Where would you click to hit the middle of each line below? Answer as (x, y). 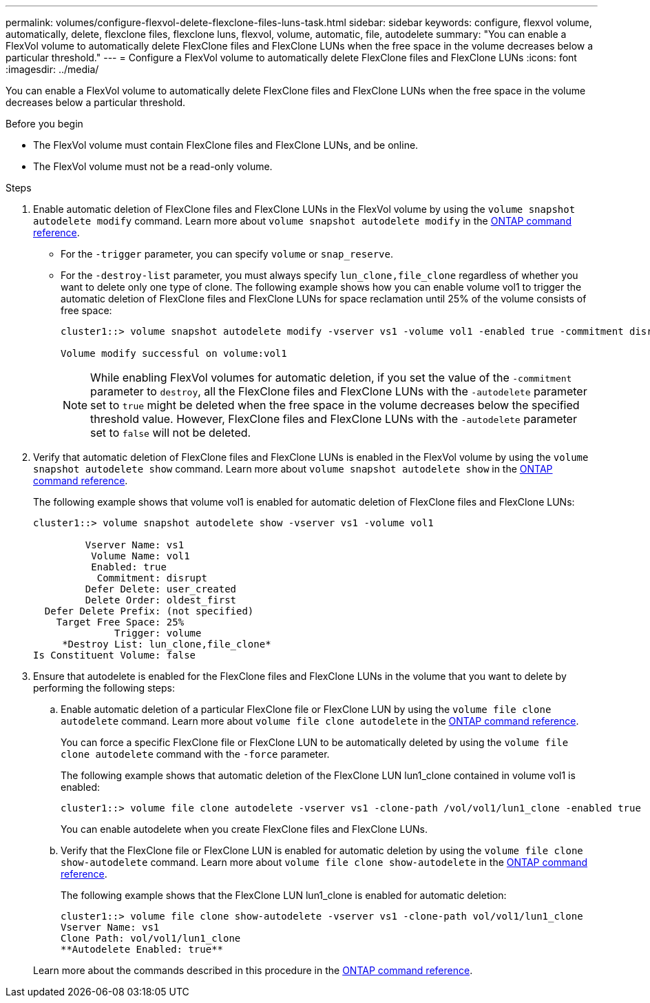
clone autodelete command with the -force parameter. (195, 754)
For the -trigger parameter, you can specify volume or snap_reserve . (227, 254)
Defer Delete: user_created (161, 589)
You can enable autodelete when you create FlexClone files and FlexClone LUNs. (244, 829)
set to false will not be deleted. (171, 433)
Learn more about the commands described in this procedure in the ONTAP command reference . (253, 970)
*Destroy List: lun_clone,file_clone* (167, 644)
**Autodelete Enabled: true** (142, 949)
